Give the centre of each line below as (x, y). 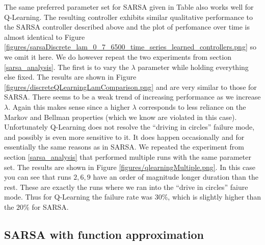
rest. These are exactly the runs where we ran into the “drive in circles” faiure (126, 187)
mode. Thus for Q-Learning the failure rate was (78, 197)
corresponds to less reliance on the (192, 106)
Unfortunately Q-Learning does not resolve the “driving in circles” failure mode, (129, 127)
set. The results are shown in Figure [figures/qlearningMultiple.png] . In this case (130, 167)
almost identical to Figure (45, 36)
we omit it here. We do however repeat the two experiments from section (118, 56)
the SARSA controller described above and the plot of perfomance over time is (127, 27)
